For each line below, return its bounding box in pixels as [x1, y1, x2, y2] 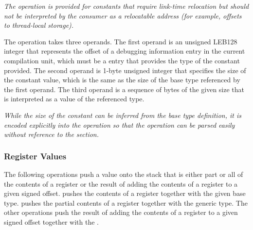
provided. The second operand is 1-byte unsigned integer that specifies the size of [4, 65, 246, 75]
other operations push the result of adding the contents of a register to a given [4, 207, 238, 217]
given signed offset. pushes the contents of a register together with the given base [4, 188, 246, 198]
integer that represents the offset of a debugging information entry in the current [4, 46, 245, 56]
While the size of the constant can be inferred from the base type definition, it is [4, 110, 241, 120]
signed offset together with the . [4, 216, 99, 227]
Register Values [4, 150, 67, 162]
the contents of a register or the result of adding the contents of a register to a [4, 178, 238, 189]
